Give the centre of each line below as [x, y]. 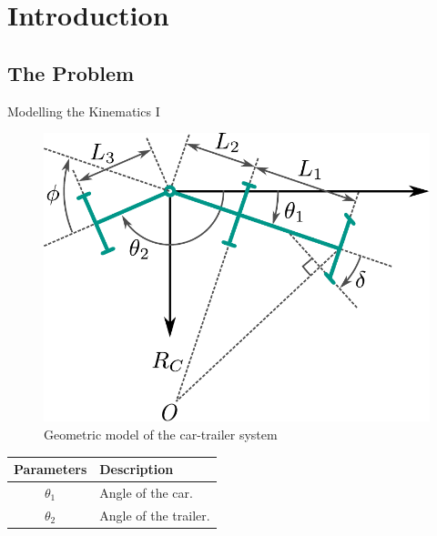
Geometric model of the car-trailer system [161, 435]
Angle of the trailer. [155, 515]
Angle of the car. [146, 493]
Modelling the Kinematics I [84, 111]
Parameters [51, 469]
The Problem [71, 72]
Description [137, 469]
